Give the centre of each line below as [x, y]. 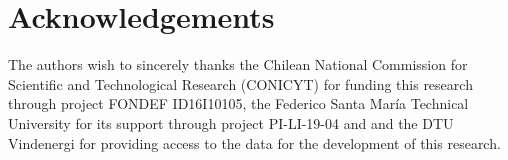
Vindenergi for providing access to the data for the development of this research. [254, 142]
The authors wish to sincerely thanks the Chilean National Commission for [238, 64]
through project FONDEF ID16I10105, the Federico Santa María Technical [238, 103]
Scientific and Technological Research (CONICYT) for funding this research [240, 83]
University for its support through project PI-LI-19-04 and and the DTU [231, 122]
